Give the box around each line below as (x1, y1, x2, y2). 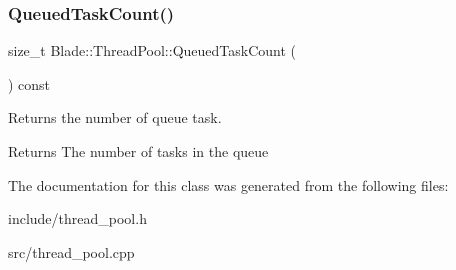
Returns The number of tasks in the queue (8, 141, 269, 161)
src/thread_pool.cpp (8, 241, 135, 262)
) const (8, 73, 51, 94)
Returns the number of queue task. (8, 107, 222, 128)
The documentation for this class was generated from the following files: (8, 174, 449, 195)
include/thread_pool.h (8, 208, 147, 229)
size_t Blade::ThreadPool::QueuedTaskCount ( (8, 40, 296, 61)
